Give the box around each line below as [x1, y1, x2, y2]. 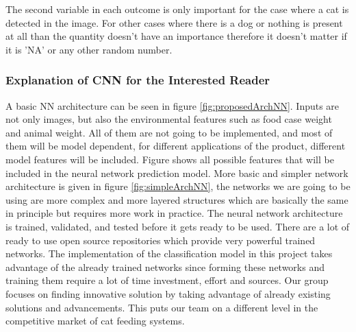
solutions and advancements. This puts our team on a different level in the [5, 300, 318, 314]
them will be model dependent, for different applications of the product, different [5, 139, 346, 153]
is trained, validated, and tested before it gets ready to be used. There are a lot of [5, 219, 350, 233]
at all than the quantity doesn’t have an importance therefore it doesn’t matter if [5, 29, 347, 43]
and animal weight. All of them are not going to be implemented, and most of [5, 125, 333, 139]
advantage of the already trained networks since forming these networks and [5, 259, 325, 274]
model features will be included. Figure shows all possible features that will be [5, 152, 334, 166]
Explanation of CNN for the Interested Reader [5, 71, 270, 88]
